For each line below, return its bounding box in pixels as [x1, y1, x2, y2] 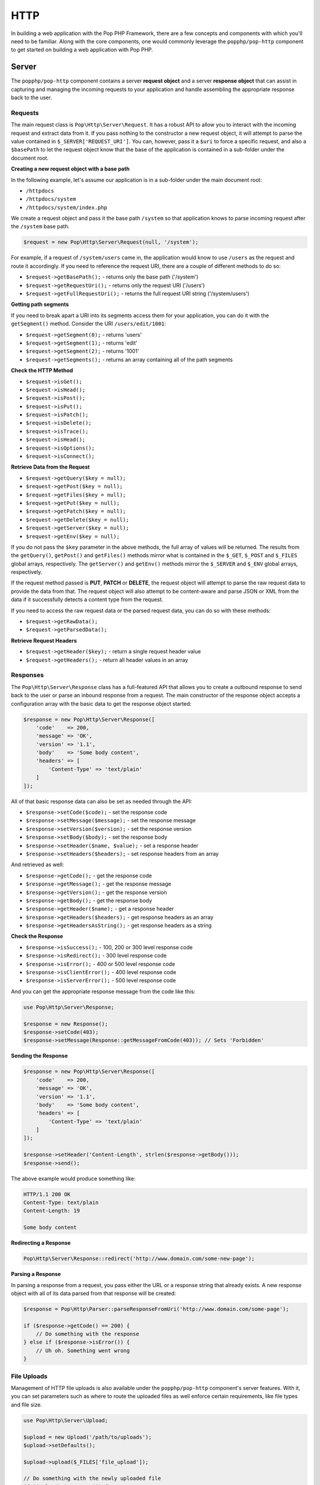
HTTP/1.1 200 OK [23, 1191, 71, 1198]
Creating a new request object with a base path [11, 165, 130, 172]
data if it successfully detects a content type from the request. [11, 596, 164, 603]
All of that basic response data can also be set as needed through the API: [11, 798, 193, 805]
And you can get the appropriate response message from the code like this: [11, 988, 196, 995]
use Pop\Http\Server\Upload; [23, 1417, 108, 1424]
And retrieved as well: [11, 861, 65, 868]
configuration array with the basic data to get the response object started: [11, 700, 192, 707]
